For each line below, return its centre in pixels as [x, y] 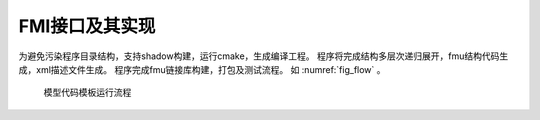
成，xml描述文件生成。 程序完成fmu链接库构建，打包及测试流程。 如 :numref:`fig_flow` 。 [202, 69]
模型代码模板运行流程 [87, 92]
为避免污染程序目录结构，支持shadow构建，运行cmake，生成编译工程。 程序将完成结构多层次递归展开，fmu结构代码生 [263, 56]
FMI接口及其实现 [87, 26]
